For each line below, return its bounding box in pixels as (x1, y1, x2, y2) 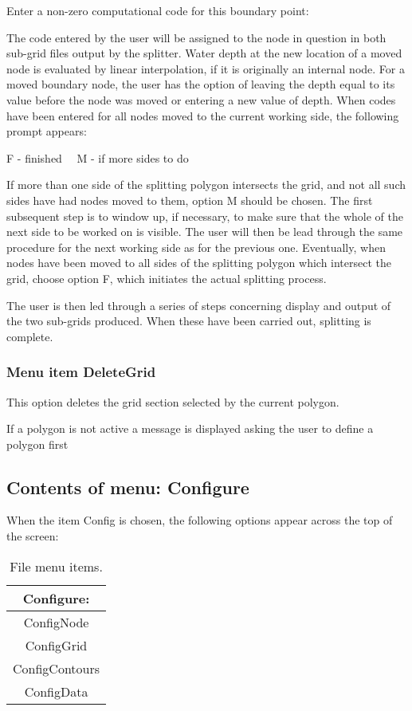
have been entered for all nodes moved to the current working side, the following (6, 107, 399, 124)
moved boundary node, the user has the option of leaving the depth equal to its (6, 76, 395, 92)
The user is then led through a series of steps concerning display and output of (6, 297, 391, 313)
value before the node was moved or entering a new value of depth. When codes (6, 91, 396, 108)
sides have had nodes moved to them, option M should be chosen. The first (6, 191, 373, 208)
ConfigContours (13, 658, 100, 678)
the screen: (6, 528, 59, 544)
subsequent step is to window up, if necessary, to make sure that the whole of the (6, 207, 403, 224)
